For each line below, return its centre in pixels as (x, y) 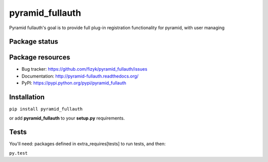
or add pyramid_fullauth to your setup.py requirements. (67, 118)
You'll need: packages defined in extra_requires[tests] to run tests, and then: (87, 144)
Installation (27, 97)
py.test (19, 153)
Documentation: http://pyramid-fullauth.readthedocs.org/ (80, 76)
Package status (34, 42)
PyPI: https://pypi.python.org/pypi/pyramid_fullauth (74, 83)
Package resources (40, 58)
